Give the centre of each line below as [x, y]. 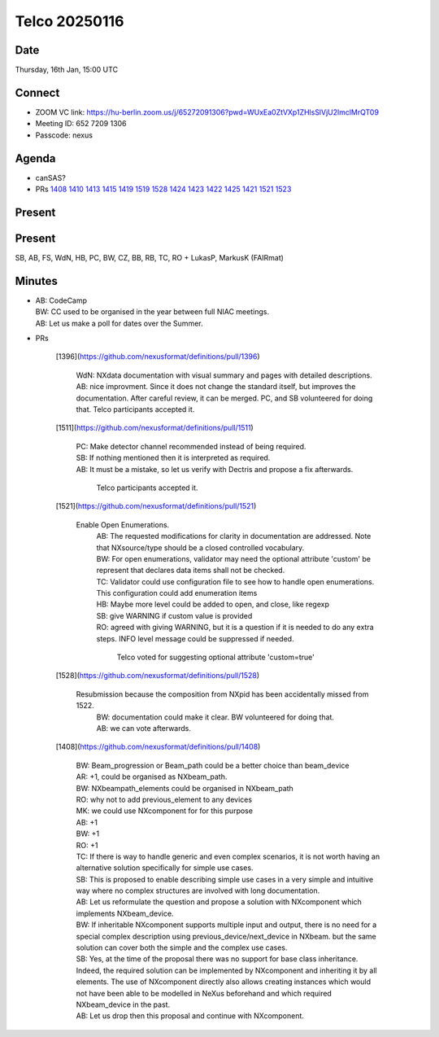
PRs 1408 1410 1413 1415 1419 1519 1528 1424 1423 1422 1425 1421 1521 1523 [163, 189]
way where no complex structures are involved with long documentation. [198, 890]
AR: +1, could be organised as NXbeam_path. [152, 777]
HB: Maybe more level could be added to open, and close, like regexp [213, 604]
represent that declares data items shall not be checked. [191, 571]
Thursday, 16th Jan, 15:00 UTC [66, 70]
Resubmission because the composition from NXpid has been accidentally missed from [222, 694]
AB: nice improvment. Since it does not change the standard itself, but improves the [216, 387]
